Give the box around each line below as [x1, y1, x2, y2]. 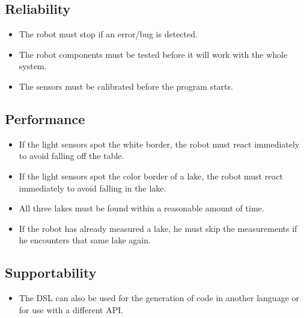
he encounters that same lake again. [19, 234, 151, 246]
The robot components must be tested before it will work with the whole [19, 48, 288, 60]
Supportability [5, 263, 97, 282]
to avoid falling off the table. [19, 149, 124, 162]
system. [19, 60, 47, 72]
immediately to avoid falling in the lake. [19, 181, 166, 194]
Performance [5, 109, 85, 128]
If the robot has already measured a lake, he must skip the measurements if [19, 222, 297, 234]
